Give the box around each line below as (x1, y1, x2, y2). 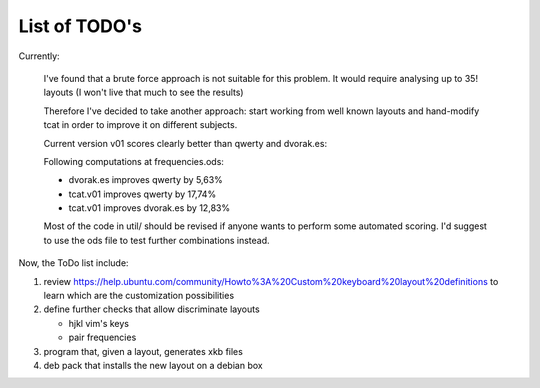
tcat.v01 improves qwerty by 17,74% (68, 188, 217, 200)
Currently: (18, 50, 60, 62)
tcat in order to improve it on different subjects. (43, 119, 238, 131)
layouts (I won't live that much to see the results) (43, 86, 244, 99)
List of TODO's (18, 15, 143, 37)
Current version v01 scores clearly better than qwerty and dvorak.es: (43, 137, 328, 149)
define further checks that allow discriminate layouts (43, 303, 260, 315)
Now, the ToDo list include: (18, 257, 129, 269)
